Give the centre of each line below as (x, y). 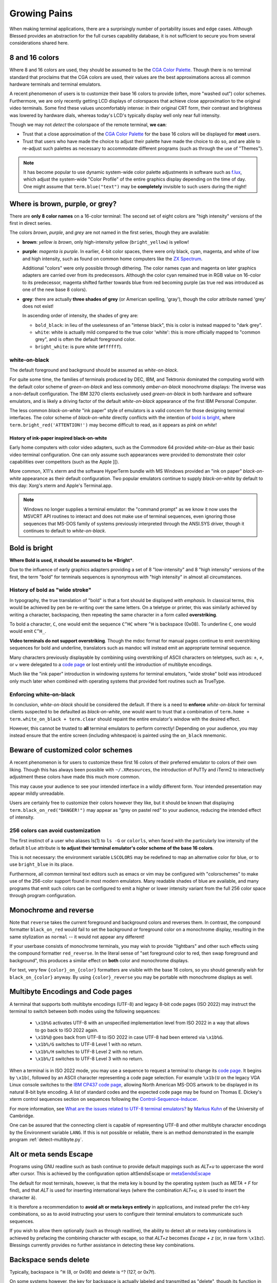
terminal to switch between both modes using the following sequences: (85, 1011)
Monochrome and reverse (52, 910)
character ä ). (23, 1197)
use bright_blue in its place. (42, 864)
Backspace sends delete (50, 1260)
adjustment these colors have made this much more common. (75, 777)
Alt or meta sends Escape (51, 1154)
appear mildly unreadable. (37, 793)
